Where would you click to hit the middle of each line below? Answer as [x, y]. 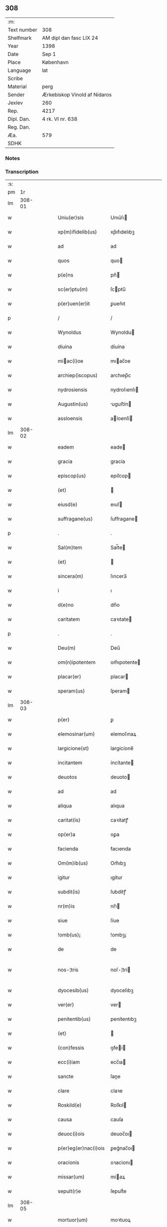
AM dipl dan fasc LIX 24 [70, 38]
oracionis [69, 1163]
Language [19, 70]
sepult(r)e [69, 1191]
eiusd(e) [68, 504]
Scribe [15, 78]
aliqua [65, 806]
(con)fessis [71, 1048]
